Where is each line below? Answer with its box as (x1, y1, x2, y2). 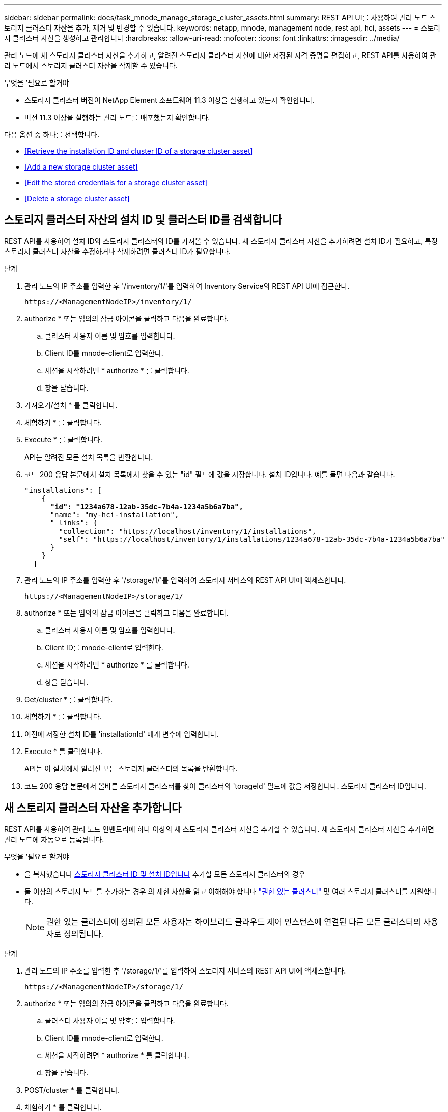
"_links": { (50, 518, 98, 527)
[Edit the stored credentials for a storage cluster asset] (24, 178, 208, 187)
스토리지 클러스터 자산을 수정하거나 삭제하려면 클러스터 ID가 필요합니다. (4, 246, 231, 256)
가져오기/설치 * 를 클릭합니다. (24, 400, 118, 409)
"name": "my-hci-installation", (50, 510, 179, 519)
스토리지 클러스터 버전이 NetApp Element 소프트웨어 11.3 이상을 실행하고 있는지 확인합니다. (24, 96, 315, 104)
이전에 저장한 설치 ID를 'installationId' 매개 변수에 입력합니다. (24, 729, 219, 738)
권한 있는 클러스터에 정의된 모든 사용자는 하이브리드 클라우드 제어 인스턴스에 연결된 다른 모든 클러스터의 (46, 916, 421, 927)
